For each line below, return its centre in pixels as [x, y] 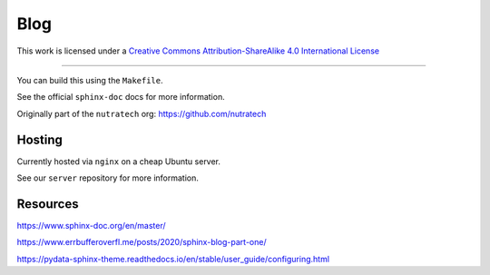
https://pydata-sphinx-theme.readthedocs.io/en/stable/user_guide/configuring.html [173, 259]
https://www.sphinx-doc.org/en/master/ [92, 225]
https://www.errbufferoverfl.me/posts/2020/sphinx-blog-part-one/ [142, 242]
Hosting [40, 139]
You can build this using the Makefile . [90, 80]
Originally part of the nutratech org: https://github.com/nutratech [142, 113]
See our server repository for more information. [108, 178]
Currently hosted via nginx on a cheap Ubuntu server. [119, 161]
